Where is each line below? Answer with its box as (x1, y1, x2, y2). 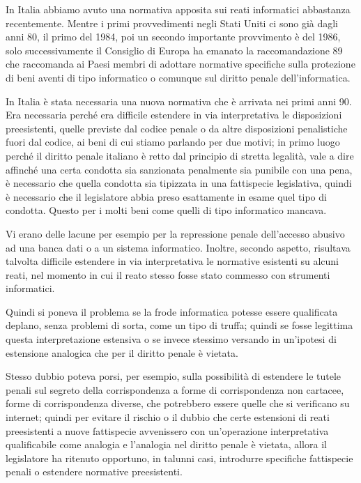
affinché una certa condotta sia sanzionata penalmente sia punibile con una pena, (6, 162, 353, 176)
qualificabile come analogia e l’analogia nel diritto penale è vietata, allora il (6, 437, 327, 452)
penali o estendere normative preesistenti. (6, 464, 183, 479)
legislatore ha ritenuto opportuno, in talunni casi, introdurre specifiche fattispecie (6, 450, 353, 465)
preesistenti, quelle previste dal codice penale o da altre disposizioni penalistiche (6, 121, 348, 135)
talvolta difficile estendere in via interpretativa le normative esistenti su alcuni (6, 254, 339, 268)
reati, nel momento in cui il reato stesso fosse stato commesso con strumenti (6, 267, 330, 282)
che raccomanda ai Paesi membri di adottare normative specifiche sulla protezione (6, 56, 355, 71)
